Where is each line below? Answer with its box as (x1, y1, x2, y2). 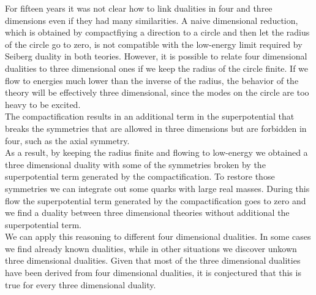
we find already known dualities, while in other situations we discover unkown (5, 242, 297, 255)
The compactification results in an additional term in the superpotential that (5, 110, 295, 123)
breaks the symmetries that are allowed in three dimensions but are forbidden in (5, 121, 307, 134)
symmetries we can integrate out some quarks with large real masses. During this (5, 182, 310, 194)
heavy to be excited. (5, 98, 81, 110)
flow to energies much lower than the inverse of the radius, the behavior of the (5, 74, 299, 86)
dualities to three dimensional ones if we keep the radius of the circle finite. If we (5, 61, 309, 74)
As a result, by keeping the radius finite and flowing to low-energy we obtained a (5, 146, 308, 159)
